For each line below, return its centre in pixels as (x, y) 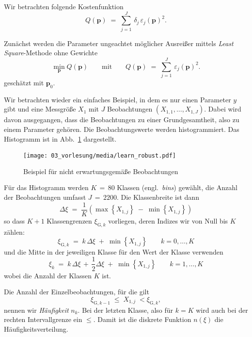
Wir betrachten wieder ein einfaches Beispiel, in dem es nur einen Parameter (118, 99)
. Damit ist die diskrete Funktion (142, 319)
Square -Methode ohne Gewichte (51, 53)
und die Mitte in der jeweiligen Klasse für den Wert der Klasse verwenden (114, 251)
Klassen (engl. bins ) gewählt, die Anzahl (177, 187)
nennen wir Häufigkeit (36, 310)
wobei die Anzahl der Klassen (48, 275)
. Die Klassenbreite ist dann (158, 197)
